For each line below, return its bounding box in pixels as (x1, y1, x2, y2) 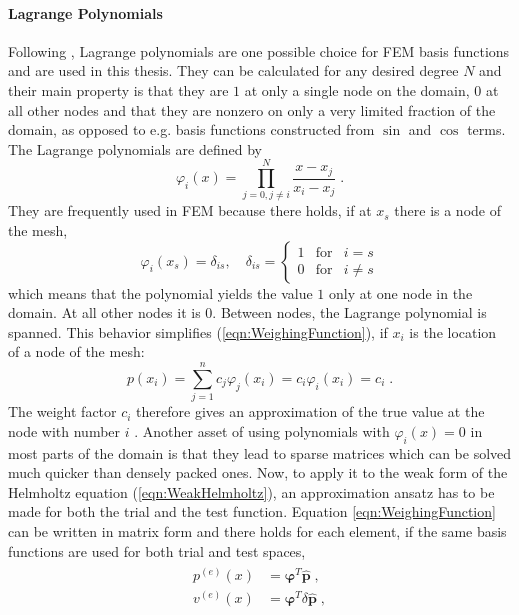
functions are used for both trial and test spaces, (8, 540, 306, 561)
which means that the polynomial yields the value (8, 282, 313, 303)
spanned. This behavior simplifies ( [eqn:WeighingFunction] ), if (8, 321, 388, 342)
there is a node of (394, 200, 501, 221)
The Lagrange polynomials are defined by (8, 138, 262, 159)
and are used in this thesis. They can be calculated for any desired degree (8, 60, 459, 81)
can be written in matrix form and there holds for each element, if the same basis (8, 520, 507, 541)
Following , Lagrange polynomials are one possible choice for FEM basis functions (8, 40, 510, 61)
